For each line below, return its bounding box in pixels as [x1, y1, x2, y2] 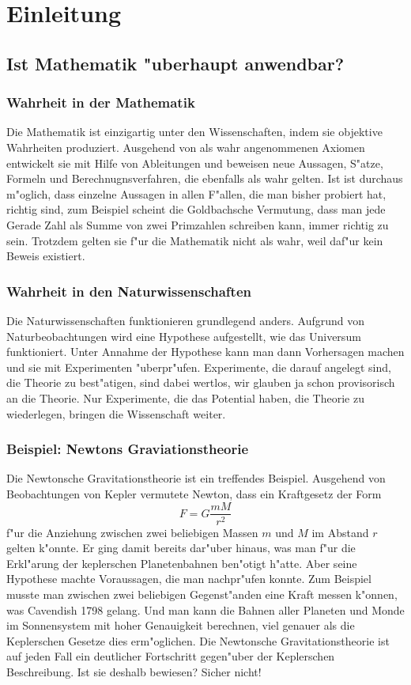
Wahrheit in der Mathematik [6, 93, 195, 112]
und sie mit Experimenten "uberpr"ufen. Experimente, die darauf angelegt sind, [6, 358, 391, 375]
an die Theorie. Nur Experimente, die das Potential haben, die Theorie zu [6, 389, 364, 406]
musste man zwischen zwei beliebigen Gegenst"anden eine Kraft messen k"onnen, [6, 585, 398, 602]
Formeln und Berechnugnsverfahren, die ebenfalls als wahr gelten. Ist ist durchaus [6, 170, 403, 187]
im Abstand [311, 524, 369, 540]
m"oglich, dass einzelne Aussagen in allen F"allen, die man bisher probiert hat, [6, 185, 386, 202]
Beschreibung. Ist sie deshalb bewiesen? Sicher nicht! [6, 663, 262, 679]
